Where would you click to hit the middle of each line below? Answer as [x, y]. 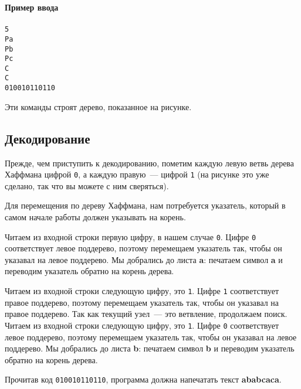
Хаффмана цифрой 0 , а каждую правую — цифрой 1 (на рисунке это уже [137, 174]
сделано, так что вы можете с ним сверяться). [87, 185]
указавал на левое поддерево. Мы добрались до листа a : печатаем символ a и [144, 259]
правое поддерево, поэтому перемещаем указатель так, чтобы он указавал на [142, 302]
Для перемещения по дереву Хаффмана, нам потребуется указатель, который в [145, 205]
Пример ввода [32, 7]
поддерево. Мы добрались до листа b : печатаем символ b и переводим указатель [150, 348]
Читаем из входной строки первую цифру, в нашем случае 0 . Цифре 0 [131, 236]
